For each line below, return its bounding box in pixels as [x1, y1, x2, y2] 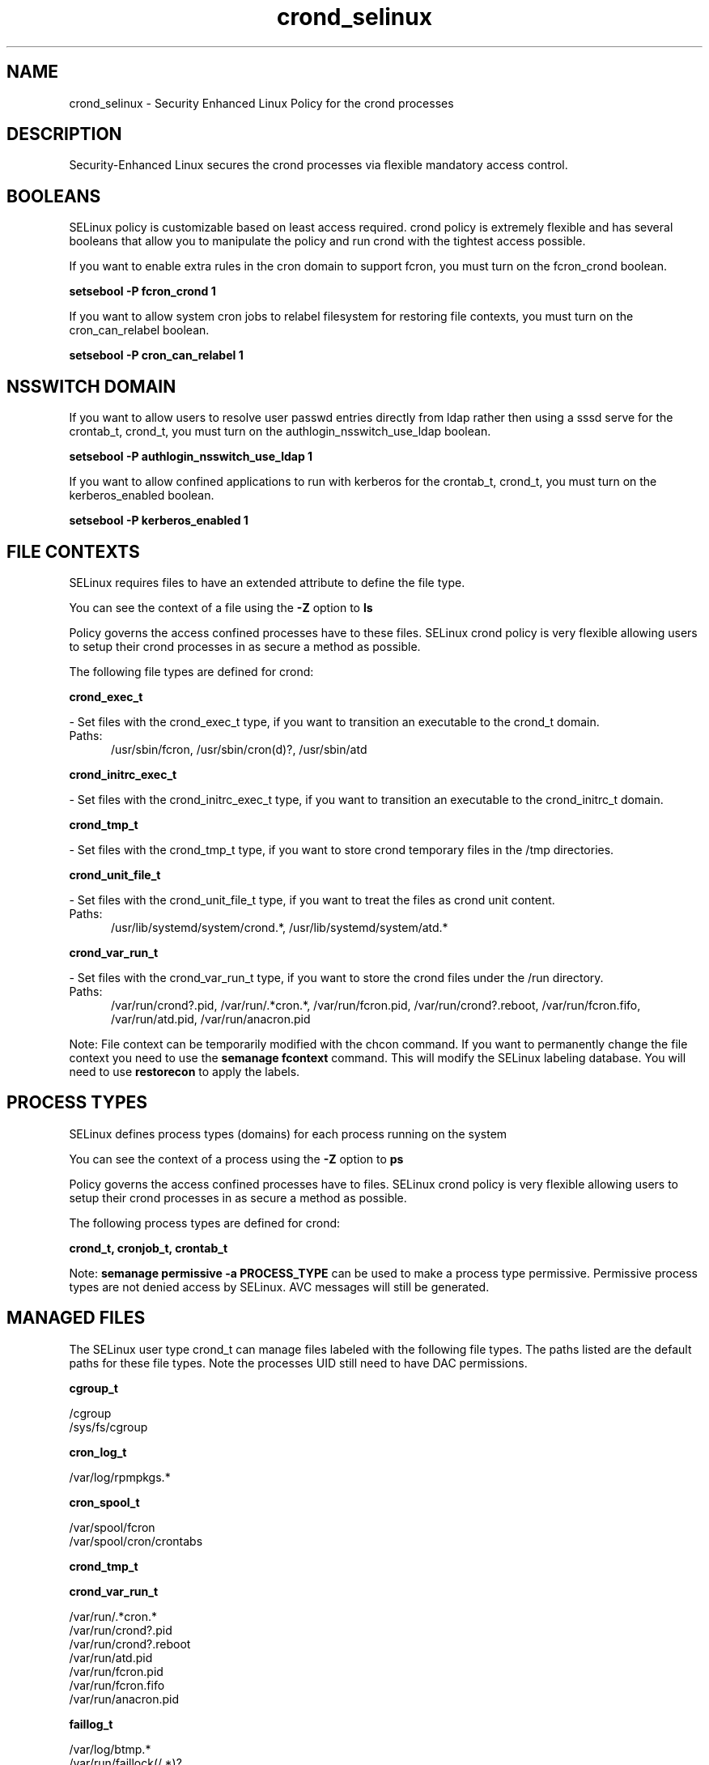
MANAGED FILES [6, 1308, 146, 1329]
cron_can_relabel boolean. [69, 323, 210, 338]
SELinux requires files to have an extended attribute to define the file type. [69, 575, 465, 589]
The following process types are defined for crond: [69, 1215, 341, 1230]
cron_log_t [69, 1444, 127, 1459]
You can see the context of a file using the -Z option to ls [69, 600, 373, 615]
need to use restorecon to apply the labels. [69, 1064, 300, 1078]
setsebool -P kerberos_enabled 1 [69, 513, 248, 528]
